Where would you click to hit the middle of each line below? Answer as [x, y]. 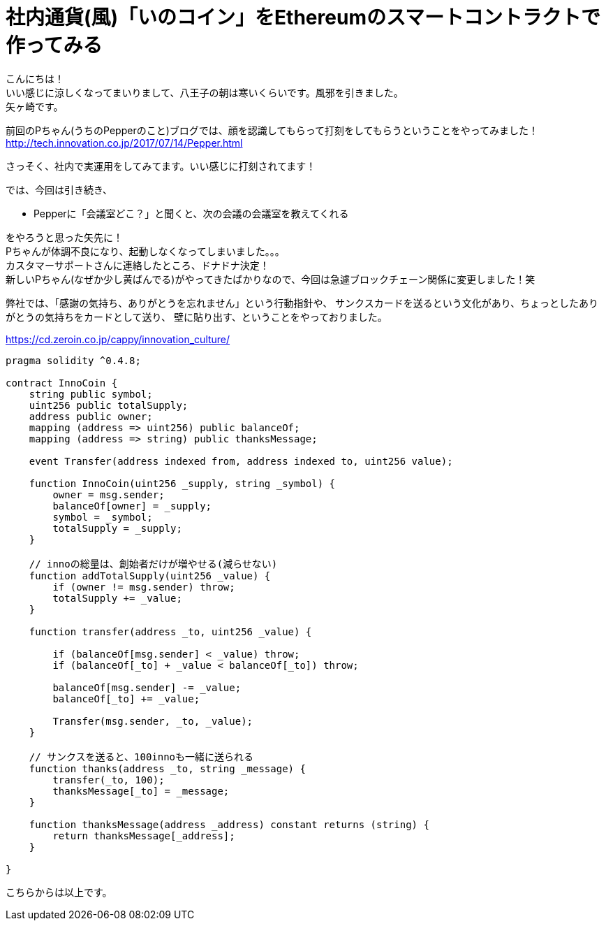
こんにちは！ [35, 78]
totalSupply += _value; [117, 598]
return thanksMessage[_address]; [144, 835]
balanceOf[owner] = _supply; [132, 506]
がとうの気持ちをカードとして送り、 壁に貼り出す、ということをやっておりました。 [197, 317]
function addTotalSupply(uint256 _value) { [150, 576]
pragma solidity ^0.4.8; [73, 360]
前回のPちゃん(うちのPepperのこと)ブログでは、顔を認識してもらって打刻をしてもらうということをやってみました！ [272, 130]
